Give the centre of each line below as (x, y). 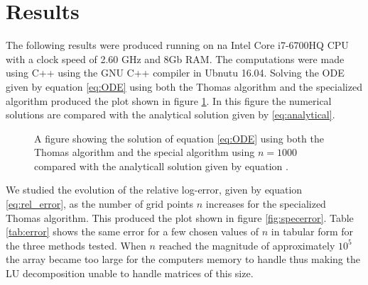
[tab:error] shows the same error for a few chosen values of (132, 231)
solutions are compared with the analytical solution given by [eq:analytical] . (171, 114)
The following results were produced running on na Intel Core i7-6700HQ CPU (177, 45)
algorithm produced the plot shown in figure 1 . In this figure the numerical (169, 100)
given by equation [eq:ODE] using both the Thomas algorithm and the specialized (184, 86)
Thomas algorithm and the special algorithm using (145, 152)
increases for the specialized (266, 204)
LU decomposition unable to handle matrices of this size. (130, 273)
